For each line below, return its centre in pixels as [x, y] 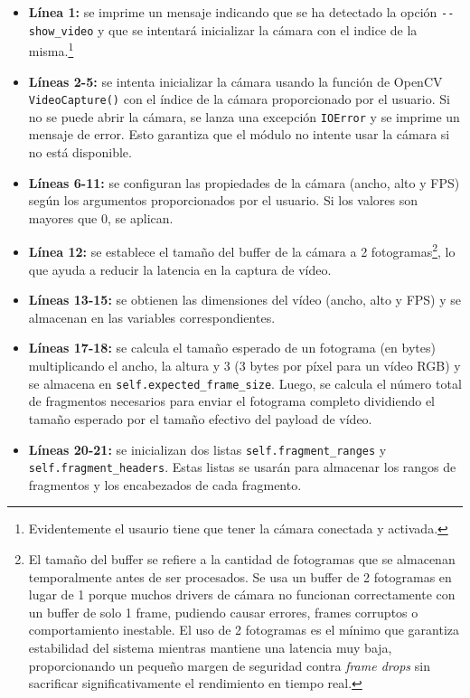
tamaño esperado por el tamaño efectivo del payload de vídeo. [200, 418]
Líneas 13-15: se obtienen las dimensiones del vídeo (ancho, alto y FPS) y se [244, 300]
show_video [61, 31]
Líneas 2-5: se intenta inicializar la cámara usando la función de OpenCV [235, 81]
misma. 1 [51, 49]
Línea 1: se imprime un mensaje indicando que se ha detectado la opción [233, 12]
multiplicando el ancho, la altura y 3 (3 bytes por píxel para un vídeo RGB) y [244, 366]
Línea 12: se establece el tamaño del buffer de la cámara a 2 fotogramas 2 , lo [242, 250]
